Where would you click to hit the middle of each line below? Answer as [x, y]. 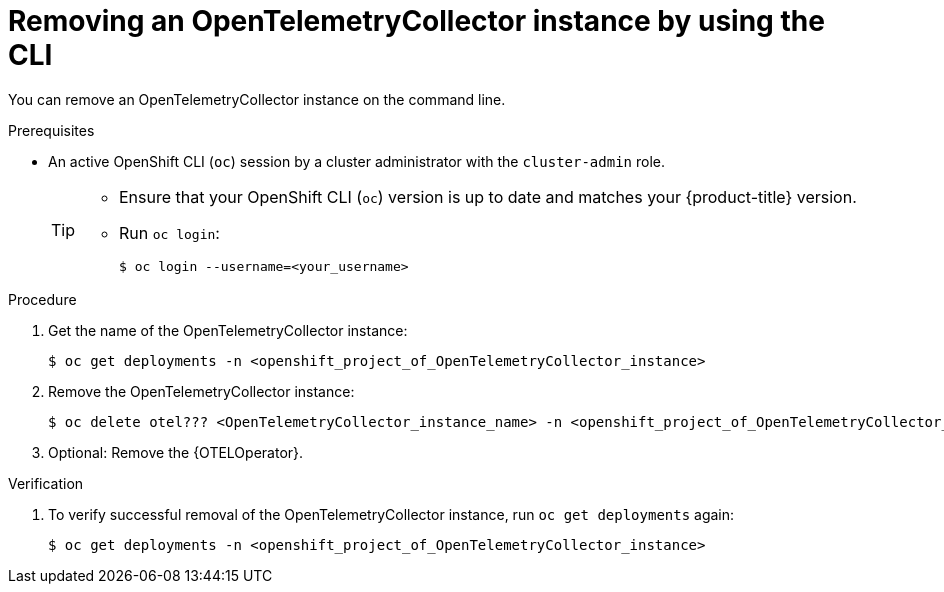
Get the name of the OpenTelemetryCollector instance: [228, 330]
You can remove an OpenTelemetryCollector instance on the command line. [257, 99]
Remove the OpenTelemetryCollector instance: [201, 391]
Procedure [42, 299]
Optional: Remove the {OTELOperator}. [176, 452]
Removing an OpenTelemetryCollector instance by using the [416, 21]
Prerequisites [51, 130]
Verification [46, 483]
